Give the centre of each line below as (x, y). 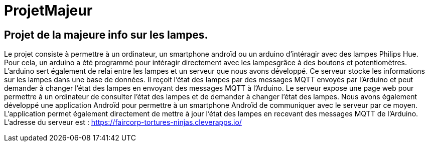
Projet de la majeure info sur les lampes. (106, 35)
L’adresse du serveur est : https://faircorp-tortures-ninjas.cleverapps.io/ (123, 122)
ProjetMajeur (48, 11)
